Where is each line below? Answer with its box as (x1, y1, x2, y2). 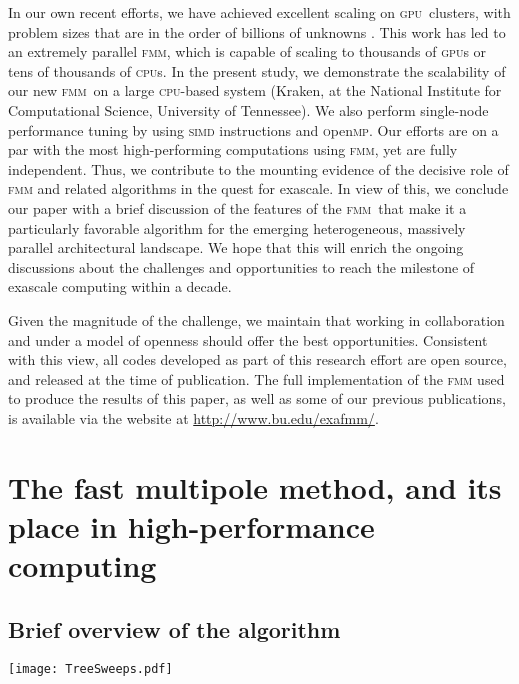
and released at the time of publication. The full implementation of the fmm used (8, 368, 505, 389)
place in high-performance (8, 505, 375, 546)
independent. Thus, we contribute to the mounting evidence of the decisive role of (8, 158, 509, 179)
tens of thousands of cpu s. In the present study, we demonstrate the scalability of (8, 60, 506, 81)
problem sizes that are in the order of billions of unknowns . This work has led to (8, 21, 506, 42)
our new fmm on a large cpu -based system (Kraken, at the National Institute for (8, 80, 502, 101)
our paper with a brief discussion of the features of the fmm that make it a (8, 197, 467, 218)
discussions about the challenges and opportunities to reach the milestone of (8, 256, 475, 277)
